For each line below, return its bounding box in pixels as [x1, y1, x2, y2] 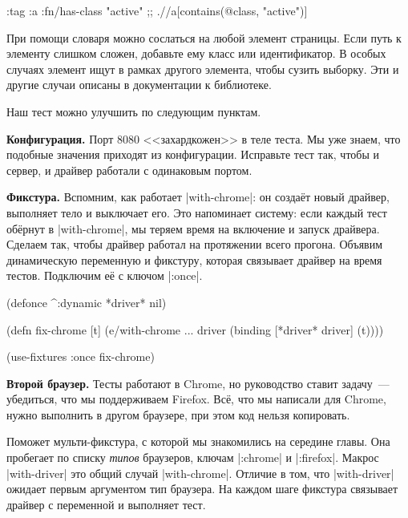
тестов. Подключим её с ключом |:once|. [6, 267, 203, 284]
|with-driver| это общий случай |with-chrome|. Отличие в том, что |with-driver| [6, 464, 394, 481]
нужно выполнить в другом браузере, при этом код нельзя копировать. [6, 406, 350, 423]
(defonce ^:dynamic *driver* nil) [6, 293, 167, 310]
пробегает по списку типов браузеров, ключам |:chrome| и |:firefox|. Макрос [6, 449, 379, 466]
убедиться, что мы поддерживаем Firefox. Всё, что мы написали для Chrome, [6, 391, 386, 407]
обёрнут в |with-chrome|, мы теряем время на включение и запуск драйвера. [6, 220, 380, 237]
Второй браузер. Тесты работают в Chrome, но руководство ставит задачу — [6, 374, 390, 391]
